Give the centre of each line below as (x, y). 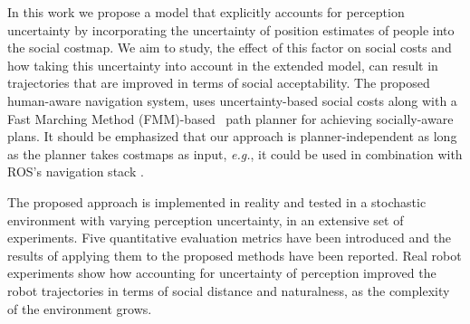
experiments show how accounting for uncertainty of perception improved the (222, 273)
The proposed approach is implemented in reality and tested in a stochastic (217, 201)
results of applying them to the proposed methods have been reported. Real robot (235, 255)
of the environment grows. (80, 308)
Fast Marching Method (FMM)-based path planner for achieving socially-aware (230, 118)
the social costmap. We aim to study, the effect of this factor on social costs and (230, 48)
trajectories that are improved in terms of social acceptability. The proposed (219, 83)
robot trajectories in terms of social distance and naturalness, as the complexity (229, 290)
